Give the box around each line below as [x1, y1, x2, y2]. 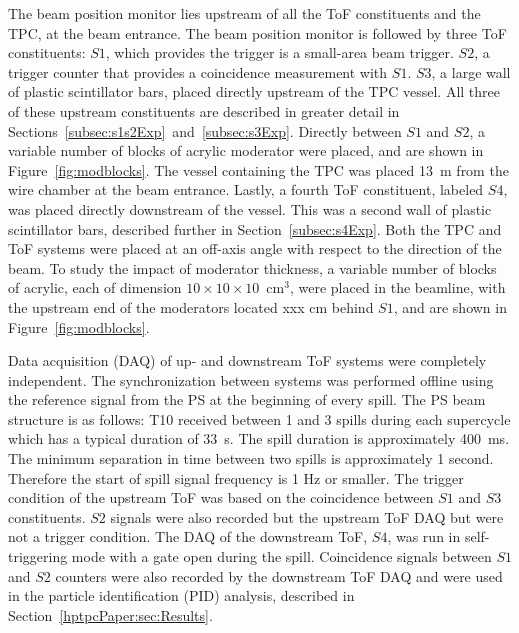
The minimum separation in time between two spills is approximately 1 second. [8, 448, 494, 469]
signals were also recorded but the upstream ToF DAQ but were [110, 506, 504, 527]
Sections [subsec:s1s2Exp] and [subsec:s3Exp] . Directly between [8, 120, 402, 141]
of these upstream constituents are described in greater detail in [8, 100, 400, 121]
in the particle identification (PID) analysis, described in [8, 585, 355, 606]
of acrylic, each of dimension [8, 277, 182, 298]
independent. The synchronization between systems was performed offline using [8, 369, 494, 390]
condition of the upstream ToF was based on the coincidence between [8, 487, 434, 508]
